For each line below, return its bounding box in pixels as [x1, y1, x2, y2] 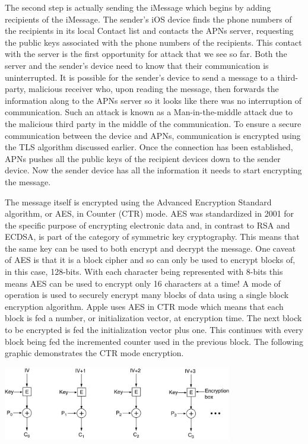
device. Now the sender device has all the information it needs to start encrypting [5, 164, 302, 176]
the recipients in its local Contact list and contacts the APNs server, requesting [5, 24, 294, 37]
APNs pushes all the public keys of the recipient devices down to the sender [5, 152, 281, 164]
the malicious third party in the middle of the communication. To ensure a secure [5, 117, 301, 129]
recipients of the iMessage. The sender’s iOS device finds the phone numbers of [5, 12, 292, 25]
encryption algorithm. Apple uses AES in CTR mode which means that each [5, 300, 284, 312]
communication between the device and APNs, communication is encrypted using [5, 129, 301, 141]
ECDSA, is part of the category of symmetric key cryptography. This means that [5, 230, 300, 243]
